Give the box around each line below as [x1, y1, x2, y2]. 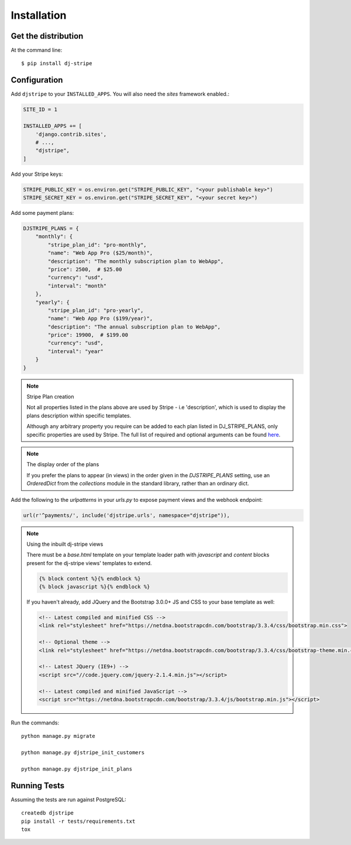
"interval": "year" [47, 348, 104, 354]
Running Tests [11, 781, 64, 791]
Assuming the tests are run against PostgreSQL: [11, 796, 127, 803]
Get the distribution [11, 31, 84, 41]
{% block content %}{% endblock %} [39, 575, 141, 582]
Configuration [11, 75, 63, 85]
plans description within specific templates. [26, 412, 132, 419]
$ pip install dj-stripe [21, 60, 92, 67]
